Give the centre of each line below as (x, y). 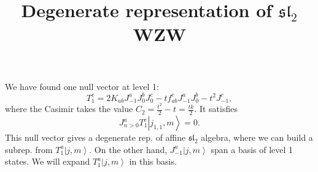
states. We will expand (48, 161)
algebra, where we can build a (257, 137)
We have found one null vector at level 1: (82, 86)
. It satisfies (216, 109)
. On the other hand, (128, 149)
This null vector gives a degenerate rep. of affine (95, 137)
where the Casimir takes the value (69, 109)
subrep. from (29, 149)
